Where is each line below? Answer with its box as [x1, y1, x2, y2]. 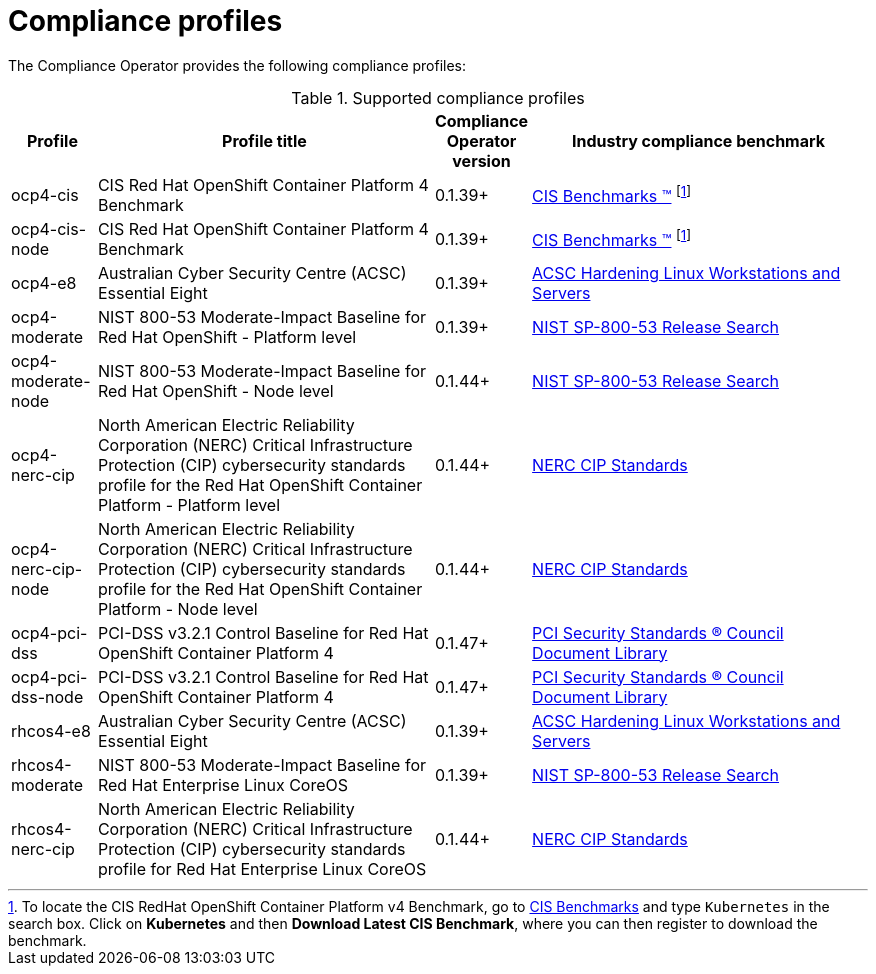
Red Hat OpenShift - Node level [97, 380, 334, 401]
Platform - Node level [97, 598, 258, 619]
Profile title [222, 130, 307, 151]
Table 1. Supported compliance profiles [291, 87, 585, 108]
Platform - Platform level [97, 494, 281, 515]
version [452, 150, 511, 171]
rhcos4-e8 [11, 720, 91, 741]
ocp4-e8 [11, 272, 77, 293]
